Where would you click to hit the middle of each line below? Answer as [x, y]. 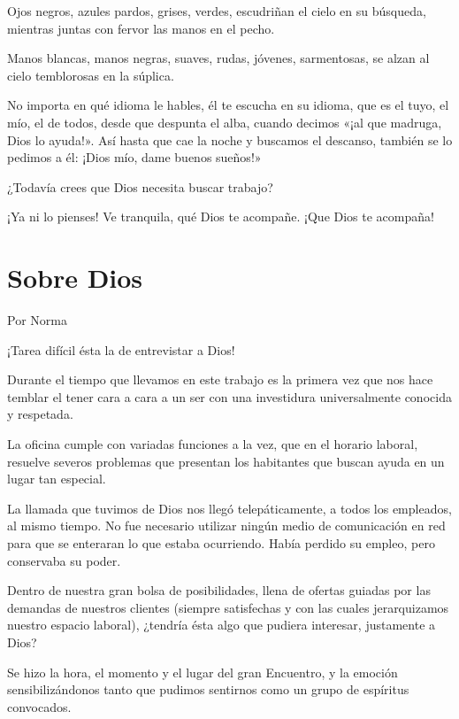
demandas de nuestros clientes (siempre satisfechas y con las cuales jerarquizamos [228, 607]
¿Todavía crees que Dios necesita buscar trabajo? [140, 186]
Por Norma [37, 320]
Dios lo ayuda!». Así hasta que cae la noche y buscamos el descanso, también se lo [230, 139]
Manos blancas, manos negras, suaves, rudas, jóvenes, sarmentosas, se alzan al [218, 58]
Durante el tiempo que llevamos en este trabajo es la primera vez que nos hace [220, 379]
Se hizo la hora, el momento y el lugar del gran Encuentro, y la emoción [203, 672]
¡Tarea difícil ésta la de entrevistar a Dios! [121, 349]
